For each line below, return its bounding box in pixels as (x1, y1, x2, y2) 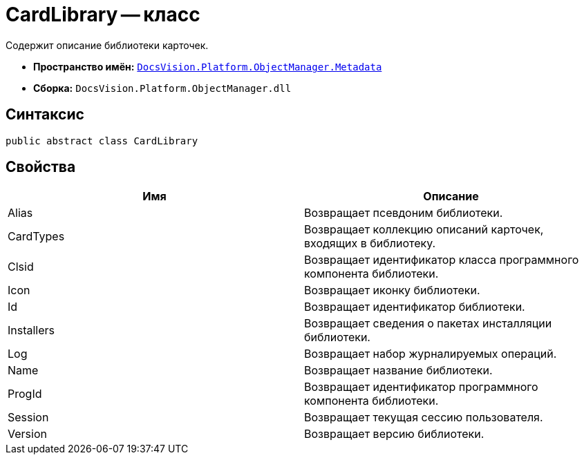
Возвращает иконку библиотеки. (304, 283, 480, 298)
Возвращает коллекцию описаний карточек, (304, 222, 544, 237)
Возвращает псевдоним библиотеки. (304, 206, 503, 220)
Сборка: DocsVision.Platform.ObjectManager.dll (33, 82, 292, 94)
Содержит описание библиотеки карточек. (6, 39, 209, 51)
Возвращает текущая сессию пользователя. (304, 410, 543, 425)
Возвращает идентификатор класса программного (304, 253, 579, 267)
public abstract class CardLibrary (6, 135, 198, 146)
